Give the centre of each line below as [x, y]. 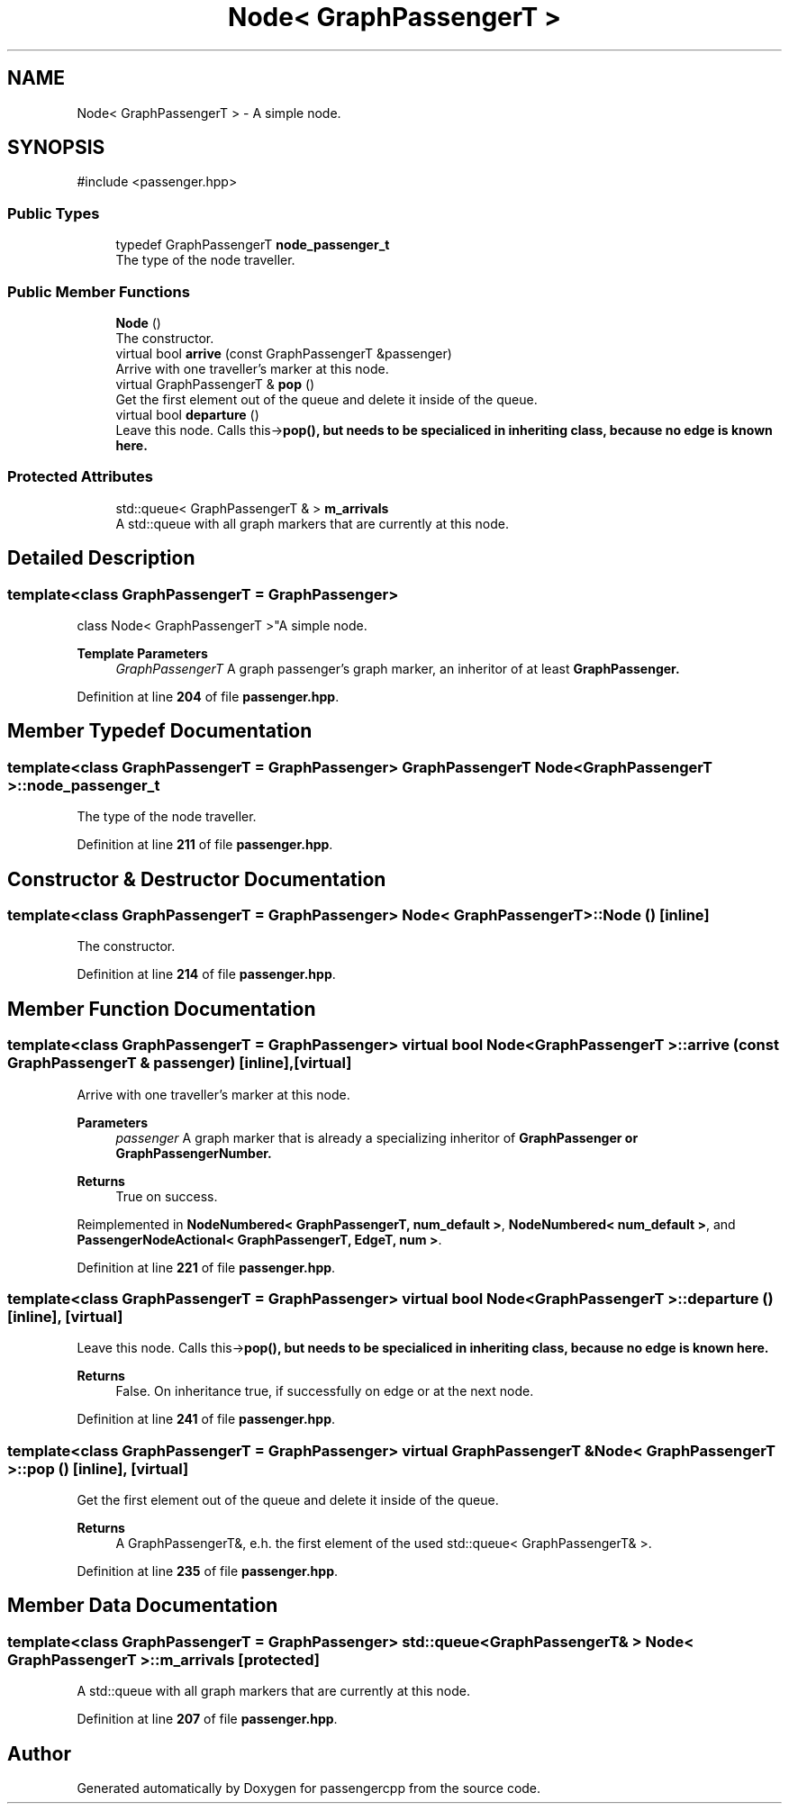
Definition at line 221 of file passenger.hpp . [206, 1267]
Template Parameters [142, 653]
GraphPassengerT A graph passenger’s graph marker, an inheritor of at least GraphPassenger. [398, 668]
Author [39, 1753]
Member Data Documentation [143, 1606]
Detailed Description [101, 558]
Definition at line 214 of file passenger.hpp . [206, 974]
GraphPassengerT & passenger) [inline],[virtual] [180, 1063]
